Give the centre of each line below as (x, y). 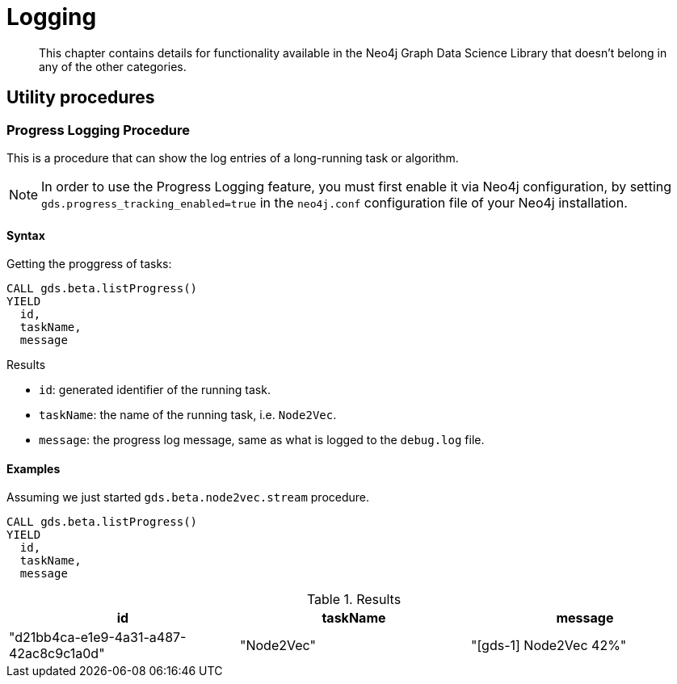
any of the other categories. (113, 66)
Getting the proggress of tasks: (89, 264)
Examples (34, 468)
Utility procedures (81, 98)
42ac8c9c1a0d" (57, 654)
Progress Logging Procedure (98, 130)
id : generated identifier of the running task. (155, 390)
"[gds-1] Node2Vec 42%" (549, 646)
